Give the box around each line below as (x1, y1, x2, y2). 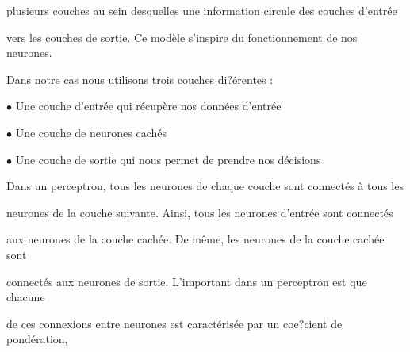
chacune (6, 289, 45, 305)
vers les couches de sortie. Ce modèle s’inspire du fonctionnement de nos (6, 29, 358, 45)
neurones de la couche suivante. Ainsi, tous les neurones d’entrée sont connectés (6, 204, 393, 220)
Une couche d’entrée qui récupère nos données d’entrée (15, 98, 282, 114)
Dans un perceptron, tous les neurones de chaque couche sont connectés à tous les (6, 178, 404, 194)
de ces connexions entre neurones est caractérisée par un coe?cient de (6, 315, 343, 331)
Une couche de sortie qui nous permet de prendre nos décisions (15, 151, 321, 167)
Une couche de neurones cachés (15, 124, 167, 140)
